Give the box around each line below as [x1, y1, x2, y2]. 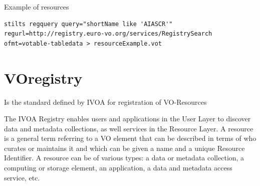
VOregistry [4, 67, 83, 88]
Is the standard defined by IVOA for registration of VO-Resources [4, 96, 207, 107]
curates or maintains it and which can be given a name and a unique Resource [4, 142, 245, 153]
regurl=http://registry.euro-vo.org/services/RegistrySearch [4, 30, 212, 38]
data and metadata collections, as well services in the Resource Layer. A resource [4, 123, 253, 133]
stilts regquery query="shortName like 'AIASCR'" [4, 20, 173, 28]
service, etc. [4, 172, 40, 182]
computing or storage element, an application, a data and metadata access [4, 162, 232, 173]
